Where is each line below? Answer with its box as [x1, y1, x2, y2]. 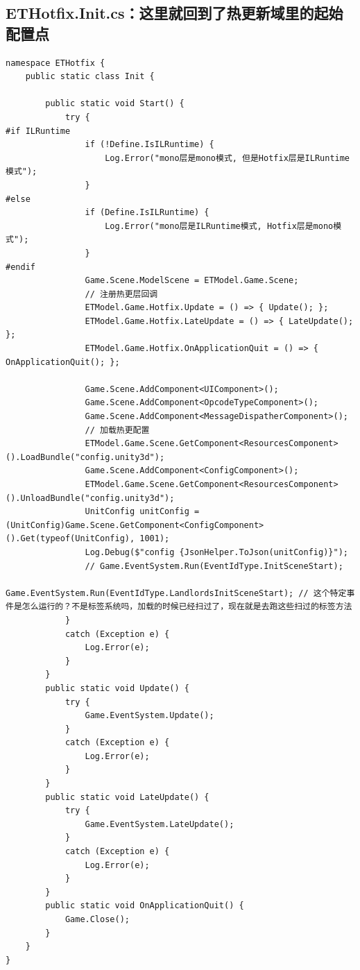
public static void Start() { [45, 99, 185, 109]
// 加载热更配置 [85, 425, 150, 435]
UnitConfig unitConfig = [85, 507, 200, 517]
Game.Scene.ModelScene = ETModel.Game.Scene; [85, 275, 299, 286]
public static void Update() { [45, 683, 189, 693]
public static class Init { [25, 71, 155, 82]
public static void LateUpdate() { [45, 792, 209, 802]
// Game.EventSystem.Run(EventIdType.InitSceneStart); [85, 561, 343, 571]
